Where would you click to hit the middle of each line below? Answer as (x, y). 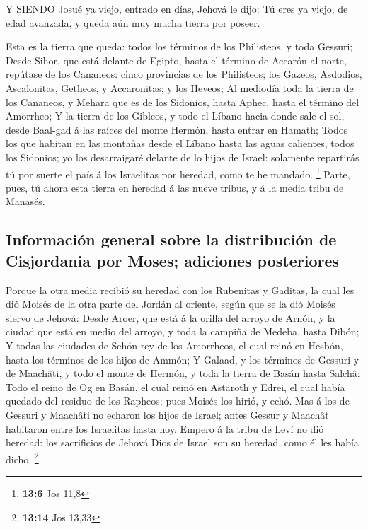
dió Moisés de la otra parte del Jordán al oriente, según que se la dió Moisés (171, 304)
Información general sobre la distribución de (171, 239)
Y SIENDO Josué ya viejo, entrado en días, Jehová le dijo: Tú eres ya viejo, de (177, 8)
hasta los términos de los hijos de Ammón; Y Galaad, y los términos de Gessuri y (183, 359)
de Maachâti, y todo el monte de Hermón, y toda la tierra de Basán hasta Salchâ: (183, 373)
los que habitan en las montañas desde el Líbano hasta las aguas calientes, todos (180, 143)
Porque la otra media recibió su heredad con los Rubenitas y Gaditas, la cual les (180, 290)
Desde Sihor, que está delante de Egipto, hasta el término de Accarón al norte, (176, 60)
